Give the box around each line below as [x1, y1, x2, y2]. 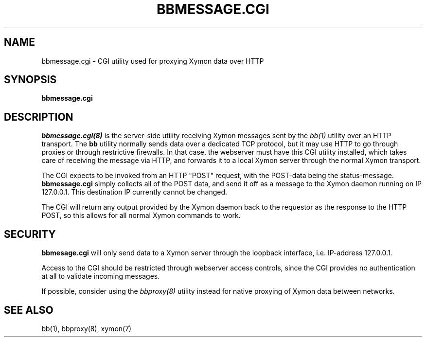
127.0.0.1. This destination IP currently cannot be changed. [41, 188, 228, 197]
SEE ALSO [4, 304, 53, 316]
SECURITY [4, 228, 56, 240]
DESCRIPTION [4, 110, 73, 123]
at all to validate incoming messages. [41, 272, 160, 281]
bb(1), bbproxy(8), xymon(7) [41, 324, 132, 333]
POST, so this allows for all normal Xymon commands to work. [41, 211, 241, 220]
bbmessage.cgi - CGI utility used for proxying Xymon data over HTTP [41, 56, 264, 65]
